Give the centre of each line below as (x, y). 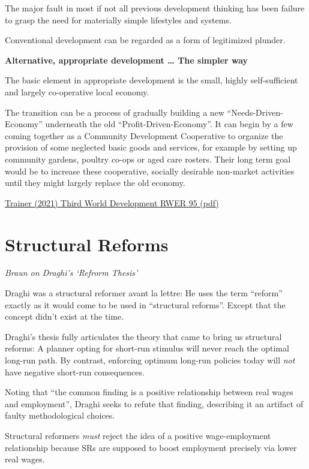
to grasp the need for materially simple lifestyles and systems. (118, 19)
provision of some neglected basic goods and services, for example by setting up (151, 147)
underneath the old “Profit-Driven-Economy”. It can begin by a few (169, 124)
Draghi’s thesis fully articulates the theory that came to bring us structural (143, 336)
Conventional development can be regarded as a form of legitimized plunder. (145, 40)
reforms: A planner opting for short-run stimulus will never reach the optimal (147, 348)
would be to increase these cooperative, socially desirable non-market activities (150, 171)
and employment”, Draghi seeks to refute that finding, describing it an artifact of (154, 403)
